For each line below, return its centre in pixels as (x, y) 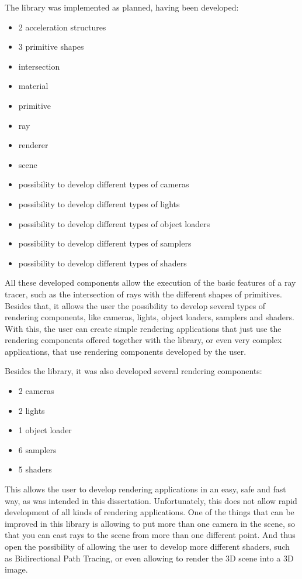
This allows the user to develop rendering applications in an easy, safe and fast (145, 489)
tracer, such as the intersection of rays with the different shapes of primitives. (143, 294)
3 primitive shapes (51, 47)
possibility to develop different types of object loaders (114, 223)
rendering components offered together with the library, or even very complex (143, 340)
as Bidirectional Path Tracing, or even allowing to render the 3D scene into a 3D (149, 558)
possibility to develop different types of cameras (104, 184)
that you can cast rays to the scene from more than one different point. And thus (150, 535)
